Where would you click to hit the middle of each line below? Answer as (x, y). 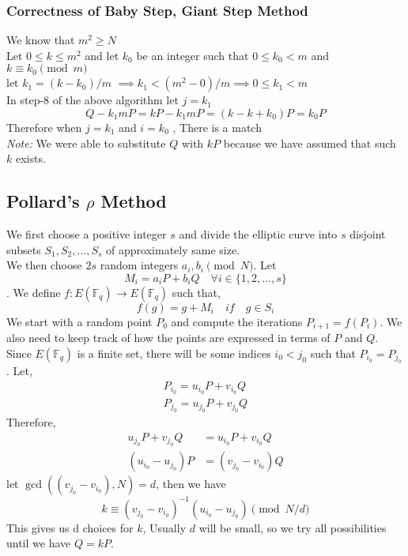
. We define (34, 292)
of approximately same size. (173, 249)
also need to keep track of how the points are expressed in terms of (168, 338)
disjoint (368, 233)
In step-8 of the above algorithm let (93, 100)
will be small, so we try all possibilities (293, 527)
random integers (139, 265)
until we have (39, 543)
